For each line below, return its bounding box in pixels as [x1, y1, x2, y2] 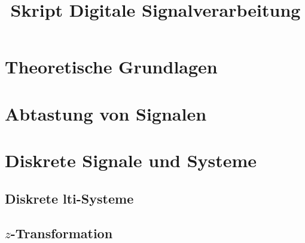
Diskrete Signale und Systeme [5, 148, 257, 173]
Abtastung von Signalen [5, 101, 207, 125]
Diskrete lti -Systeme [5, 189, 134, 207]
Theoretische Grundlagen [5, 54, 218, 79]
